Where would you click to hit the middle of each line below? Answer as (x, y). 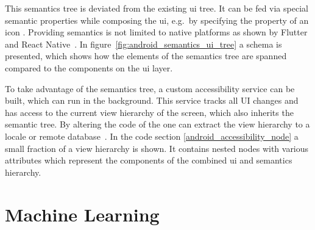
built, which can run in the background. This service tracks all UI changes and (152, 100)
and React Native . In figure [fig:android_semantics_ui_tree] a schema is (143, 44)
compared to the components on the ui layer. (89, 67)
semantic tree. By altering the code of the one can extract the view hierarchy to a (157, 124)
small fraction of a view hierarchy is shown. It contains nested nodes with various (157, 148)
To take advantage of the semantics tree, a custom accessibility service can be (150, 88)
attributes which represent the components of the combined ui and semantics (149, 160)
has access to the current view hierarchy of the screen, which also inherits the (149, 112)
